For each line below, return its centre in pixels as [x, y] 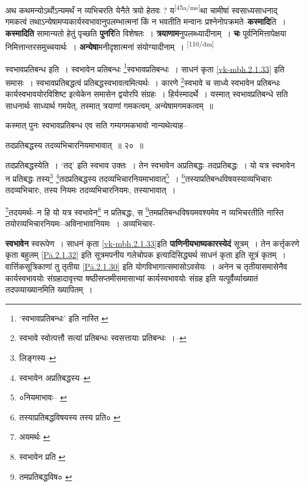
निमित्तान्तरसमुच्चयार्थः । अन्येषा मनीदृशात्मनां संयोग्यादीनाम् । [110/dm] [110, 46]
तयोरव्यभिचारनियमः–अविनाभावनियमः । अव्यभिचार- [80, 223]
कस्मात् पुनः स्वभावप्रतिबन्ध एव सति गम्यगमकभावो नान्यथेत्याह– [96, 125]
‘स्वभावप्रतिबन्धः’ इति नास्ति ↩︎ [64, 318]
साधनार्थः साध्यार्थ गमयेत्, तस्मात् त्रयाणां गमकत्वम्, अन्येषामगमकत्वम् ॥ [109, 105]
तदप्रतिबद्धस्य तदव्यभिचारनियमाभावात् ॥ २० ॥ [75, 145]
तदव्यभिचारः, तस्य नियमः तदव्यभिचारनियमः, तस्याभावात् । [91, 190]
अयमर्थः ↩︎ [35, 437]
